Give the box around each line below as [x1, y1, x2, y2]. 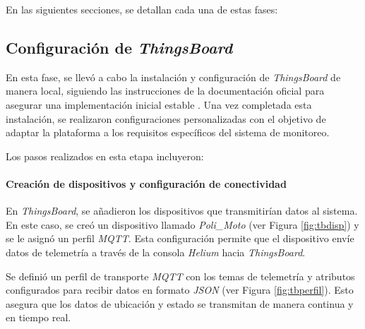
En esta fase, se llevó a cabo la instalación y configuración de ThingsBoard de [6, 69, 341, 84]
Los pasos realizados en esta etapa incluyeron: [6, 148, 204, 163]
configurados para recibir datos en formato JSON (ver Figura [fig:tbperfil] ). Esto [6, 282, 354, 297]
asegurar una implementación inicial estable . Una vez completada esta [6, 97, 312, 112]
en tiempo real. [6, 310, 71, 325]
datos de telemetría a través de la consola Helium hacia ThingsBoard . [6, 244, 306, 259]
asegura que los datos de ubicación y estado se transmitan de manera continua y [6, 296, 354, 311]
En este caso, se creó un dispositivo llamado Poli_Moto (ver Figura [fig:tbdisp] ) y [6, 217, 359, 232]
